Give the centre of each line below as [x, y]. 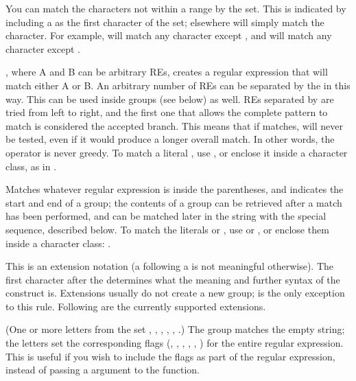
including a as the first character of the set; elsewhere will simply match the [165, 22]
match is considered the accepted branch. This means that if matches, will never [174, 125]
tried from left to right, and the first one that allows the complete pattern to [167, 112]
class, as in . [31, 166]
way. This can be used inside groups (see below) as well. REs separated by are [170, 99]
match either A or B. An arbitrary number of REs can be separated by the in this [178, 85]
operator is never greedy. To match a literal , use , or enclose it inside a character [177, 152]
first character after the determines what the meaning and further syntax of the [173, 279]
